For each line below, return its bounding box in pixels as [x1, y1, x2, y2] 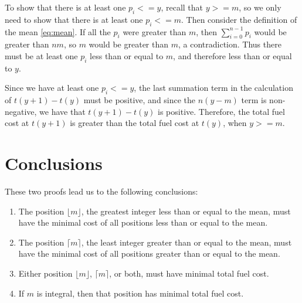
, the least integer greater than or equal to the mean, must [81, 236, 292, 248]
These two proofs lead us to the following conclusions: [5, 185, 198, 198]
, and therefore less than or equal [173, 49, 292, 62]
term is [241, 94, 267, 106]
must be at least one [5, 49, 78, 62]
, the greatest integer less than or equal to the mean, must [81, 205, 291, 217]
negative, [5, 105, 37, 117]
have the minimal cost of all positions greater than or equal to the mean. [18, 247, 280, 260]
